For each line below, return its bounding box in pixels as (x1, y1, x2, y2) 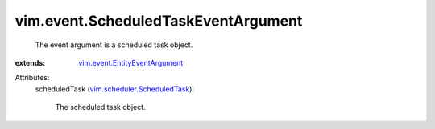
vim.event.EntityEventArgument (78, 58, 184, 67)
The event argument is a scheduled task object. (35, 40, 193, 50)
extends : (14, 58, 46, 67)
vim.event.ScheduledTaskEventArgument (14, 12, 303, 30)
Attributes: (14, 73, 50, 83)
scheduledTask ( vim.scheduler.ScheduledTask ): (35, 84, 195, 94)
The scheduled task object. (55, 103, 146, 112)
